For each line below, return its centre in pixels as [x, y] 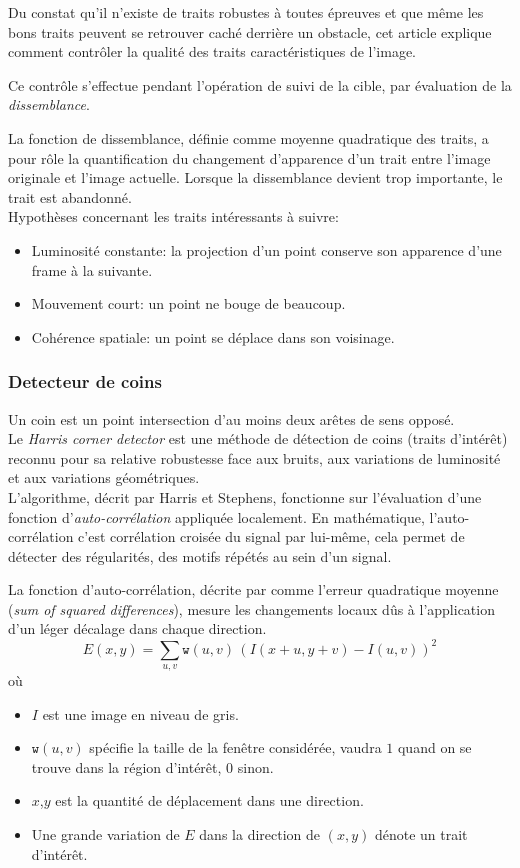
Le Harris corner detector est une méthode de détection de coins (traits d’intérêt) [258, 438]
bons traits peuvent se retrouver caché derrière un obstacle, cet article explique [250, 31]
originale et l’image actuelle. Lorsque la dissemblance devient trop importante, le [255, 177]
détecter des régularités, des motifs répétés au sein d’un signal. [200, 555]
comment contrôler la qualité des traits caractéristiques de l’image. [212, 51]
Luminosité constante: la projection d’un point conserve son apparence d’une [266, 249]
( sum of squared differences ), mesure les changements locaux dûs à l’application [251, 608]
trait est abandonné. [70, 196]
